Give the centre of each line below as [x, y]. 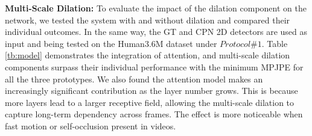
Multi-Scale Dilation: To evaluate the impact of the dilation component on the [156, 8]
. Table [275, 43]
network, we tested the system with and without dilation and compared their [148, 20]
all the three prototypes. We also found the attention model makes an [134, 79]
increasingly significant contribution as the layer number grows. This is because [151, 91]
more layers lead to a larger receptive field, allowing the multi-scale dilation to [150, 102]
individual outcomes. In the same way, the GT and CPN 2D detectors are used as [156, 32]
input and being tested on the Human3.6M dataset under [111, 43]
